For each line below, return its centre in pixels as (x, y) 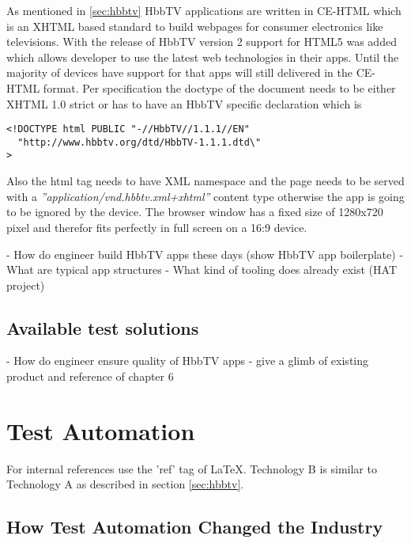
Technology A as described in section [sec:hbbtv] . (125, 484)
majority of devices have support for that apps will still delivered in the (179, 72)
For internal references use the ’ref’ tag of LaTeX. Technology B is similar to (192, 468)
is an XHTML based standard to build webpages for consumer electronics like (195, 26)
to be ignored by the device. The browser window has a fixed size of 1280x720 (195, 212)
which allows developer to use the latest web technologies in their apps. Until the (203, 57)
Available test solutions (103, 327)
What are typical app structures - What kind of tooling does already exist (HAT (202, 270)
